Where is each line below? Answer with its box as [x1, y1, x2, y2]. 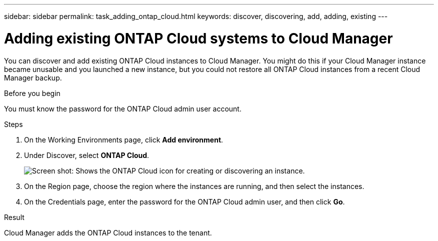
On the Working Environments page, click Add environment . [24, 135, 223, 144]
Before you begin [4, 88, 60, 97]
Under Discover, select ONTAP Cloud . [24, 150, 149, 159]
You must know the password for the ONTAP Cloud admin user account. [4, 104, 241, 113]
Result [4, 212, 24, 221]
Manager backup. [4, 73, 62, 82]
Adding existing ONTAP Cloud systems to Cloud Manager [4, 29, 393, 47]
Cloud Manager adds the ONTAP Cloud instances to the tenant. [4, 228, 212, 237]
